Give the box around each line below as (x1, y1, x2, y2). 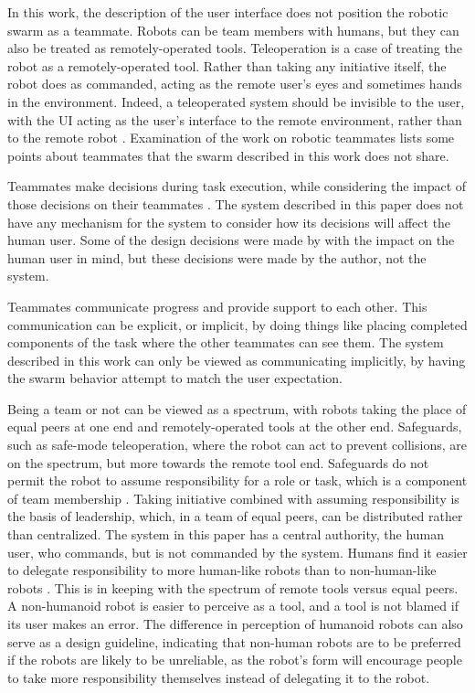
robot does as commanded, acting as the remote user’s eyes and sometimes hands (7, 74, 462, 93)
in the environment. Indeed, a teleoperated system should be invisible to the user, (7, 91, 465, 111)
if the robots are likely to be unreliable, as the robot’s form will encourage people (7, 650, 462, 669)
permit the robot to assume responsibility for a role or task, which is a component (7, 471, 468, 490)
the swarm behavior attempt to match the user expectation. (7, 368, 343, 388)
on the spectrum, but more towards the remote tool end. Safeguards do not (7, 453, 429, 472)
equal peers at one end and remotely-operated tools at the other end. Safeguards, (7, 417, 462, 436)
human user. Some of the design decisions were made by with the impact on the (7, 230, 455, 250)
